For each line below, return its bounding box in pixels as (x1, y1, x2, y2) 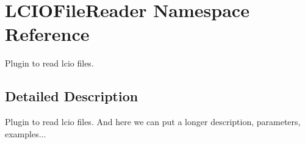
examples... (5, 127, 46, 140)
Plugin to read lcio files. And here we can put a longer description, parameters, (5, 115, 301, 128)
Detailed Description (5, 87, 138, 106)
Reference (5, 21, 90, 46)
